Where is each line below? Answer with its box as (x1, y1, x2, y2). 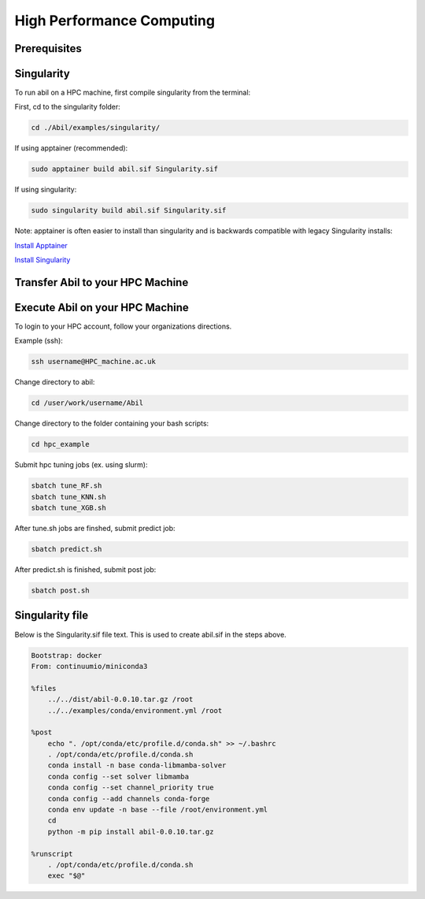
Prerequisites (14, 42, 82, 55)
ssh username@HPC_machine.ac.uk (31, 357, 157, 366)
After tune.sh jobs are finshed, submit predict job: (14, 524, 176, 533)
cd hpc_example (31, 440, 90, 449)
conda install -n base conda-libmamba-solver (47, 761, 227, 770)
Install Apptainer (14, 240, 68, 250)
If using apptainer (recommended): (14, 143, 128, 153)
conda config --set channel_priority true (47, 783, 214, 792)
